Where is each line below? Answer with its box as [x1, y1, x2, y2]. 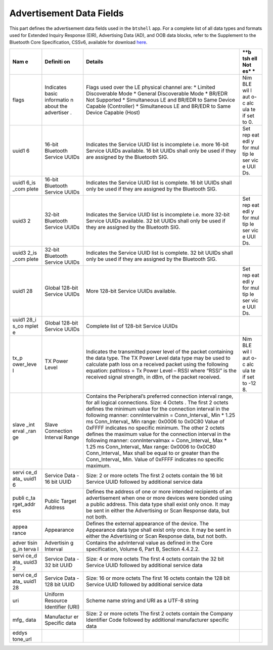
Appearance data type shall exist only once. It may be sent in [86, 526, 232, 533]
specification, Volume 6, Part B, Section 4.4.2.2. [86, 545, 200, 552]
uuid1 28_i [12, 316, 36, 323]
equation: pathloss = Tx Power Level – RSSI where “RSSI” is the [86, 367, 237, 374]
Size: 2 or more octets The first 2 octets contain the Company [86, 610, 233, 617]
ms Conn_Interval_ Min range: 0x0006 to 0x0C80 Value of [86, 417, 225, 425]
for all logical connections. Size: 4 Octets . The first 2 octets [86, 399, 229, 406]
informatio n [44, 96, 74, 103]
